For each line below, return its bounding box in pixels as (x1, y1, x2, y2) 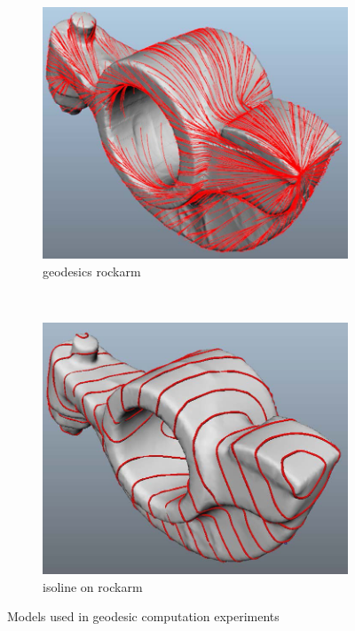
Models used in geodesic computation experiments (7, 607, 280, 626)
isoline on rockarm (43, 577, 143, 595)
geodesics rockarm (43, 261, 141, 280)
